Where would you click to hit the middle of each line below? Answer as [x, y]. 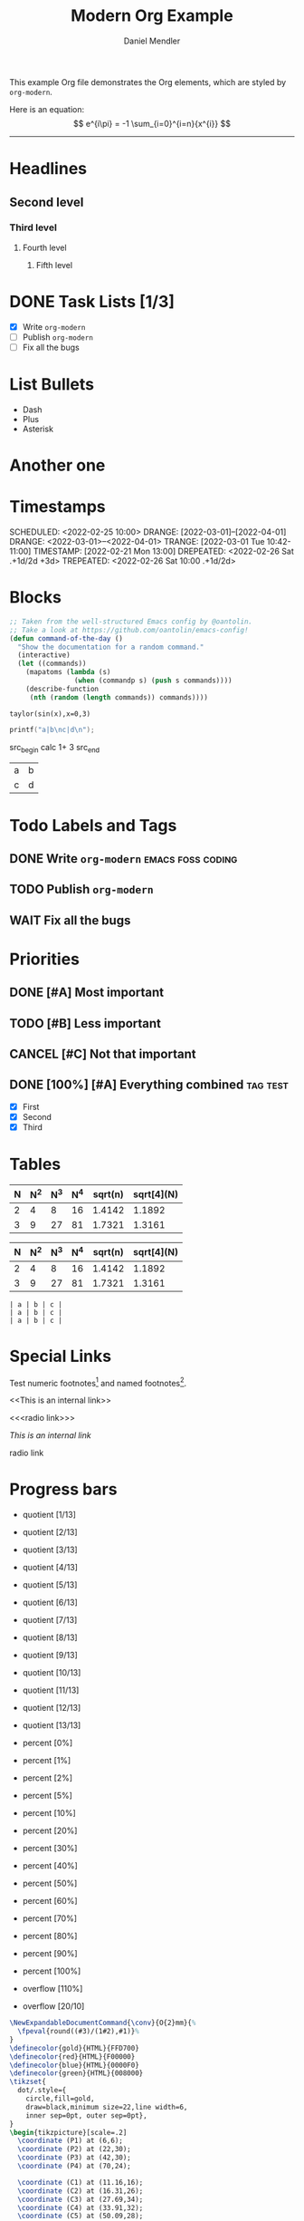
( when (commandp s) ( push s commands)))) [153, 681]
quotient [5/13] [50, 1585]
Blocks [35, 598]
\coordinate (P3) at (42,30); [74, 2158]
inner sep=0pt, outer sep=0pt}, [86, 2115]
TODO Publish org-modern [81, 889]
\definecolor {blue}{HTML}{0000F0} [75, 2065]
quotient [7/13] [50, 1620]
